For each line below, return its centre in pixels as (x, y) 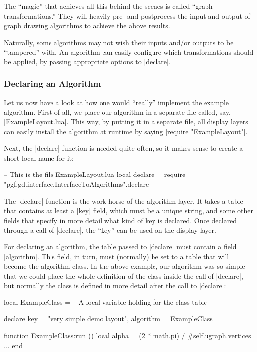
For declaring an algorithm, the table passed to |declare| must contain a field (120, 246)
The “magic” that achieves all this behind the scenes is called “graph (108, 6)
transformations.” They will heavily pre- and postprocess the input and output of (127, 16)
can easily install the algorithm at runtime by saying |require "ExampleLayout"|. (126, 131)
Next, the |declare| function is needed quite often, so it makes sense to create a (124, 148)
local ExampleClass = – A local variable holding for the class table (105, 302)
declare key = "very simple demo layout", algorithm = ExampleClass (108, 319)
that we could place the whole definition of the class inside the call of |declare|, (124, 275)
